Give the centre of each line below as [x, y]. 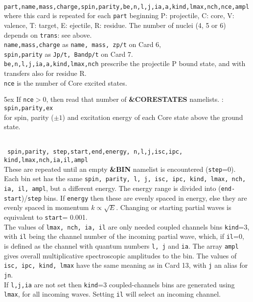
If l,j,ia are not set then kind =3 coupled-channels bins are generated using [119, 284]
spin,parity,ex [29, 108]
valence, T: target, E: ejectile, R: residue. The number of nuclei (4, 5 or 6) [115, 25]
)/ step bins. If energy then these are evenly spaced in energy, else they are [134, 197]
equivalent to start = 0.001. [46, 217]
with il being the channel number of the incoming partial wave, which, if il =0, [124, 236]
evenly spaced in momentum [46, 207]
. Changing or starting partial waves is [174, 207]
